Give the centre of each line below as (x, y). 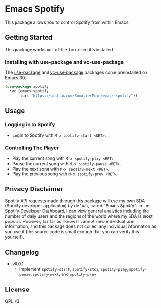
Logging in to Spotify (30, 124)
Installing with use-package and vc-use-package (64, 62)
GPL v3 (12, 301)
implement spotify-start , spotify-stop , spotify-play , (74, 269)
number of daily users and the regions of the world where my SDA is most (79, 216)
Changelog (22, 252)
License (17, 289)
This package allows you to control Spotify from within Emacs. (67, 22)
